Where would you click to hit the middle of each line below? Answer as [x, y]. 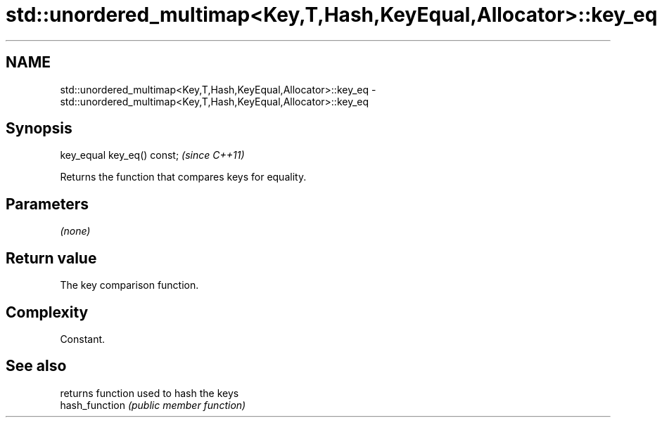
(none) [75, 231]
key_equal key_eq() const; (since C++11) [152, 155]
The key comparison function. [129, 285]
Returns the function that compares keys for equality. [183, 177]
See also [36, 366]
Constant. [83, 339]
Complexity [47, 312]
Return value [51, 258]
